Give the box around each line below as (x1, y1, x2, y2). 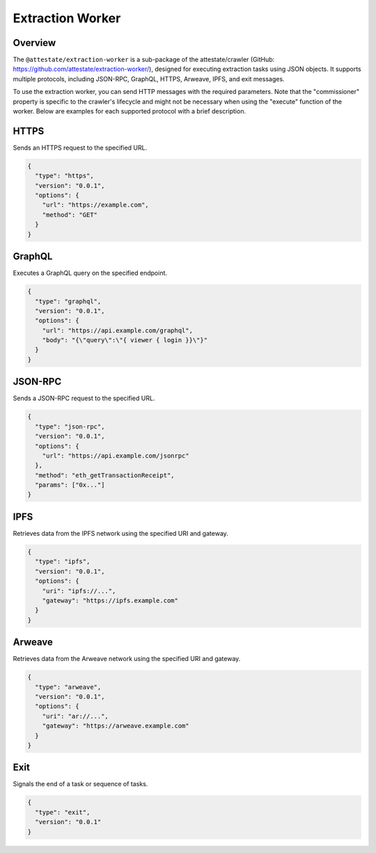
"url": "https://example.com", (42, 201, 149, 209)
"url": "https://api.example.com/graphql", (42, 326, 193, 334)
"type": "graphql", (35, 297, 102, 305)
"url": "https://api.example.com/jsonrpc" (42, 452, 189, 459)
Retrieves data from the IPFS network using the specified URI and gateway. (13, 529, 229, 537)
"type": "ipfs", (35, 557, 91, 566)
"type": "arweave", (35, 683, 102, 691)
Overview (13, 37, 56, 49)
